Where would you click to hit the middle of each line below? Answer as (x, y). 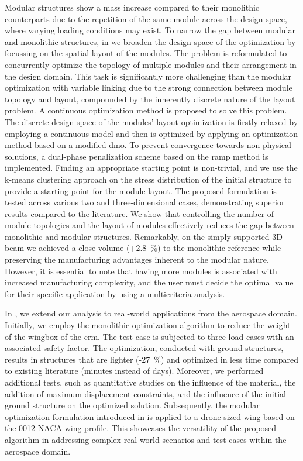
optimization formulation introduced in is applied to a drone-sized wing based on (150, 416)
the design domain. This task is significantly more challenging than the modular (148, 76)
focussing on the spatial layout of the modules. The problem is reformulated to (146, 53)
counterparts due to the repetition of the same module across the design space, (146, 18)
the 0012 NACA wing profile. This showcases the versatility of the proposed (141, 428)
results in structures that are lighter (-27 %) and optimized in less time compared (151, 359)
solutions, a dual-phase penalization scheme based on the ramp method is (137, 156)
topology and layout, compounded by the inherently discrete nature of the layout (150, 99)
